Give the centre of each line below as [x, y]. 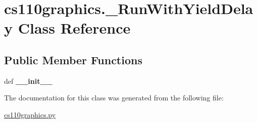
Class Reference [74, 28]
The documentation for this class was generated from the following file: [114, 98]
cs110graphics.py [30, 114]
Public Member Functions [73, 59]
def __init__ [28, 81]
